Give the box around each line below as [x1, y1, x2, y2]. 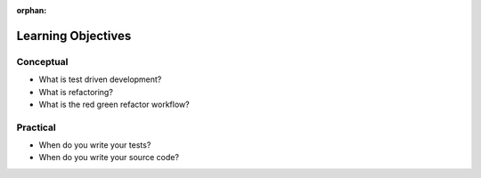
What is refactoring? [38, 86, 113, 97]
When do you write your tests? [38, 140, 151, 150]
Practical [16, 121, 57, 133]
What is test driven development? [38, 74, 162, 85]
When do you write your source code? [38, 152, 180, 163]
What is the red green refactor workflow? [38, 99, 191, 109]
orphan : [16, 5, 47, 15]
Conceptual [16, 55, 69, 68]
